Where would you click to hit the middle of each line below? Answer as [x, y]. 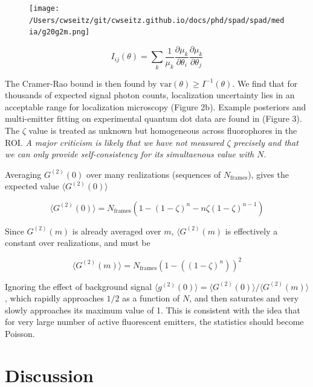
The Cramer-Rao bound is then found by [81, 83]
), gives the [268, 174]
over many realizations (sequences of [153, 174]
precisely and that [266, 142]
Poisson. [20, 333]
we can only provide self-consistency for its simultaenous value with [130, 154]
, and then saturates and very [244, 298]
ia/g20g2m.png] [60, 32]
